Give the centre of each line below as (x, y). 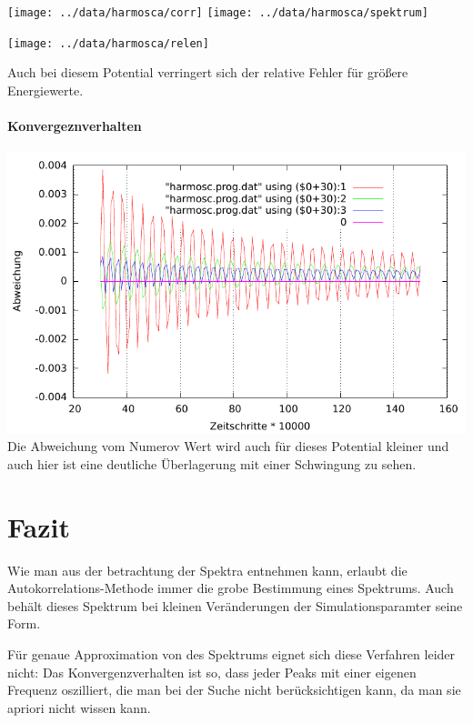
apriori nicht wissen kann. (79, 707)
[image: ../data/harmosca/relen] (108, 43)
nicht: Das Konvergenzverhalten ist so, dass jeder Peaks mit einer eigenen (212, 672)
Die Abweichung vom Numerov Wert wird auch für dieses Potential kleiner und (228, 446)
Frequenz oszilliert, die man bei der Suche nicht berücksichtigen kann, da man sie (234, 690)
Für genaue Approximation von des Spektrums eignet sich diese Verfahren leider (231, 654)
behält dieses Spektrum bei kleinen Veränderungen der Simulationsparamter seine (235, 605)
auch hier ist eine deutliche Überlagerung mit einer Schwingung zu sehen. (212, 463)
